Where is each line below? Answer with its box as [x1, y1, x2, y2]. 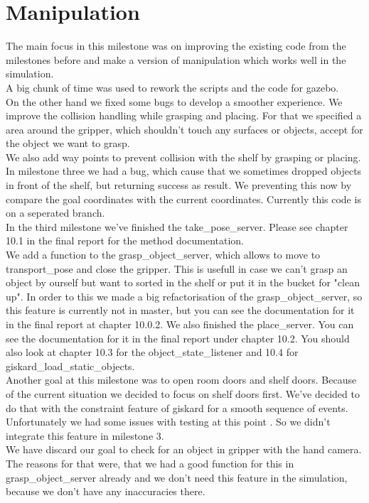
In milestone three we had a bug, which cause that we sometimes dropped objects [6, 163, 362, 178]
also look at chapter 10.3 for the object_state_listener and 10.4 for [6, 345, 299, 359]
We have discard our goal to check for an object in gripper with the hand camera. [6, 442, 362, 457]
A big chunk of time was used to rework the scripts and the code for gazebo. [6, 80, 339, 94]
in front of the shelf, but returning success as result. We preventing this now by [6, 178, 352, 193]
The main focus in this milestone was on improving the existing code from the [6, 38, 346, 53]
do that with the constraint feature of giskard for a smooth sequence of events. [6, 400, 348, 415]
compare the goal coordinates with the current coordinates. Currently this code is [6, 191, 361, 206]
